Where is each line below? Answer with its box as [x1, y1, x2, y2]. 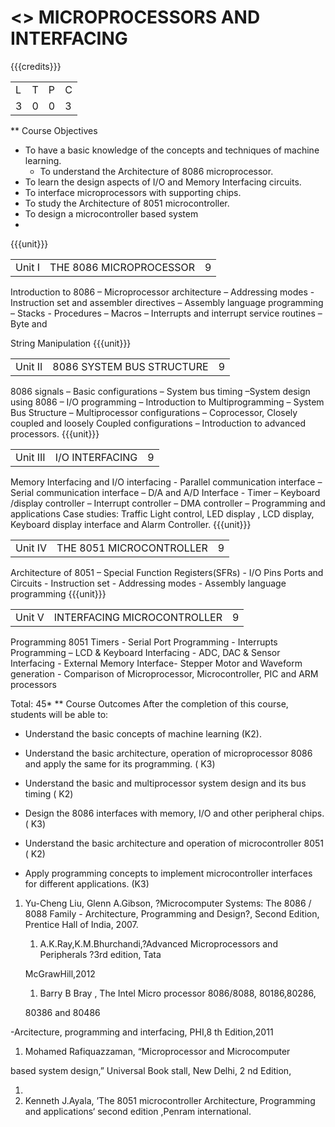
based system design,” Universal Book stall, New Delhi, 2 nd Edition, [10, 1064, 292, 1076]
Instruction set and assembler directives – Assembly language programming [10, 296, 324, 308]
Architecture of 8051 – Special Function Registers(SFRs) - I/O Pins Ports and [10, 566, 324, 578]
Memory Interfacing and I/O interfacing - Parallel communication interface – [10, 476, 323, 488]
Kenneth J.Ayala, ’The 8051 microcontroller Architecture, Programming [24, 1094, 316, 1106]
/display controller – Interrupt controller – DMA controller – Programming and [10, 497, 326, 509]
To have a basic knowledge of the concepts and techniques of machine [24, 144, 320, 156]
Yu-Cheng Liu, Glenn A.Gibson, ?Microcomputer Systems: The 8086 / [24, 897, 312, 909]
